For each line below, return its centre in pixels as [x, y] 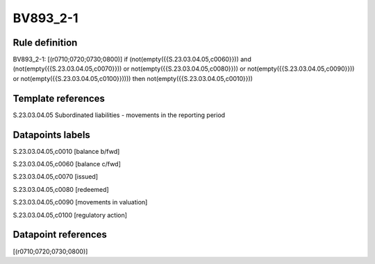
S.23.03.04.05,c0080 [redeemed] [61, 189]
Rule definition [45, 43]
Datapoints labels [51, 135]
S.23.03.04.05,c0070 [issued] [56, 177]
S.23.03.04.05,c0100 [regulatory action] [70, 215]
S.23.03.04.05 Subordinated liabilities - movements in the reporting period [119, 115]
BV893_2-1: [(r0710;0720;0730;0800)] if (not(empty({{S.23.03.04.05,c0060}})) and [132, 60]
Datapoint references [60, 235]
